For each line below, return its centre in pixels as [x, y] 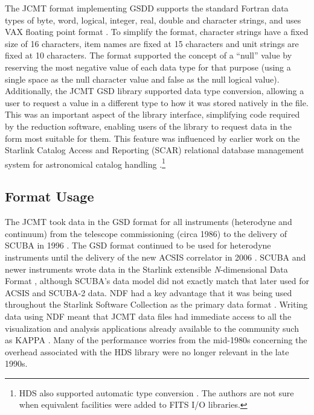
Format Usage [50, 196]
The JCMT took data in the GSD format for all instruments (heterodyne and [149, 222]
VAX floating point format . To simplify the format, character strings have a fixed [157, 32]
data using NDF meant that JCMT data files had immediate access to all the [148, 316]
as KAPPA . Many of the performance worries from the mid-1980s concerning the [156, 340]
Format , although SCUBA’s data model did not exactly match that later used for [157, 281]
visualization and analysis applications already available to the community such [152, 328]
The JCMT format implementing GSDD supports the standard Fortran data [147, 8]
